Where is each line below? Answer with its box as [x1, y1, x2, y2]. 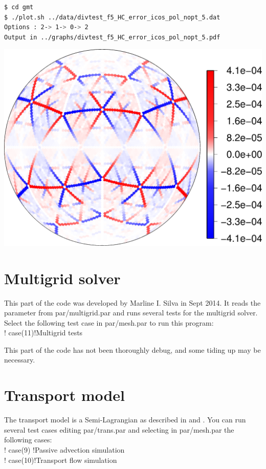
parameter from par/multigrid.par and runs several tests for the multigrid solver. [4, 307, 258, 318]
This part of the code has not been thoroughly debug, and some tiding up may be [4, 344, 261, 355]
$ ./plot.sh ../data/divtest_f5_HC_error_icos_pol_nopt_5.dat [4, 13, 220, 21]
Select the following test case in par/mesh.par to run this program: [4, 317, 214, 328]
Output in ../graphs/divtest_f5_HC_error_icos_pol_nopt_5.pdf [4, 33, 220, 41]
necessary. [4, 354, 35, 365]
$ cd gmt [4, 4, 34, 11]
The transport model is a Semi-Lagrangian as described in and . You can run [4, 414, 246, 425]
